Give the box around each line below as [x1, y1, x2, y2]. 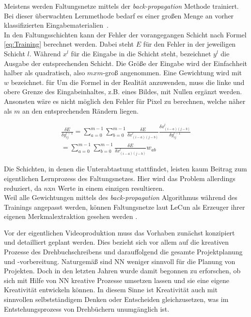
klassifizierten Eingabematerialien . [4, 20, 109, 30]
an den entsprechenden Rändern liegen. [22, 105, 139, 116]
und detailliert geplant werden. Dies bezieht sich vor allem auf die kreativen [4, 237, 229, 247]
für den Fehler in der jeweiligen [143, 39, 236, 49]
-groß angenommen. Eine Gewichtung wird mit [103, 67, 242, 78]
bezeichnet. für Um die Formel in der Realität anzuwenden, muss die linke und [11, 77, 245, 87]
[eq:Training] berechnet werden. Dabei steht [4, 39, 134, 49]
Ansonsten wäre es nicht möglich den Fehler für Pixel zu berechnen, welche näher [4, 96, 246, 106]
